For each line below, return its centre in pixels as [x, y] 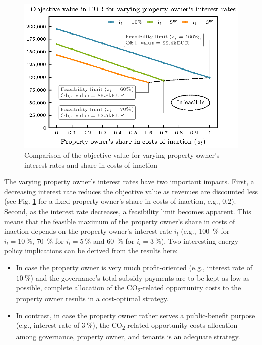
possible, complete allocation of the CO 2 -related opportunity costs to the [128, 288]
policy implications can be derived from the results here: [91, 251]
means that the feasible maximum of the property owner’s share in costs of [120, 221]
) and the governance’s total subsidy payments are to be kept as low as [140, 277]
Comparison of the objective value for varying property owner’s [122, 155]
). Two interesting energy [200, 240]
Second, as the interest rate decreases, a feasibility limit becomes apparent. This [128, 211]
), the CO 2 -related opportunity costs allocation [165, 326]
